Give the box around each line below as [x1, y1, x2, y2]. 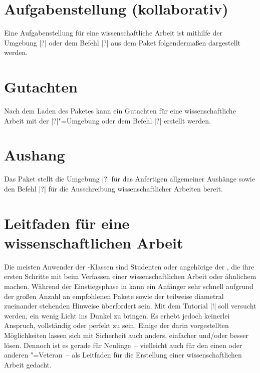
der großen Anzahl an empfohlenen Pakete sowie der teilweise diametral [4, 290, 224, 301]
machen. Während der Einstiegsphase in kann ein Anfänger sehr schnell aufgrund [4, 281, 253, 291]
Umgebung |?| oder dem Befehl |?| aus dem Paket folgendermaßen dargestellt [4, 37, 240, 47]
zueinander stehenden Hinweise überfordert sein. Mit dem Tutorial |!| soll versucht [4, 300, 256, 311]
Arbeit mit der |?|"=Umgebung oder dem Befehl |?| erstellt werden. [4, 115, 211, 125]
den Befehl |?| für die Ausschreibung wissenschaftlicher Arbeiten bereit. [4, 183, 223, 193]
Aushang [4, 144, 65, 165]
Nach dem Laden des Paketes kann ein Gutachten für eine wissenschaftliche [4, 105, 236, 116]
